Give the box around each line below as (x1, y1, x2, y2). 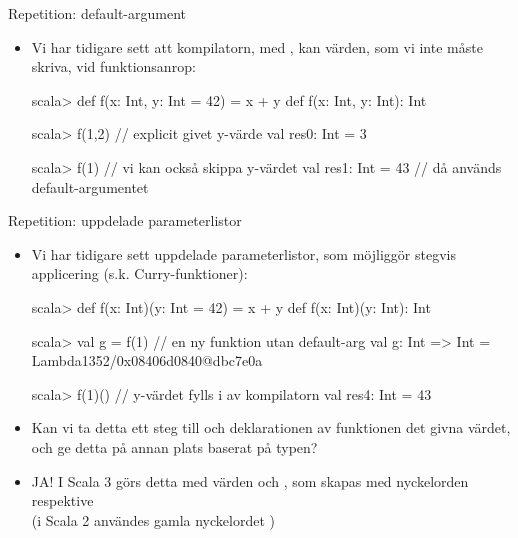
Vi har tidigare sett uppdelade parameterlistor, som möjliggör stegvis (31, 243, 456, 264)
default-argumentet (31, 176, 149, 197)
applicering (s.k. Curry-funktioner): (31, 263, 248, 284)
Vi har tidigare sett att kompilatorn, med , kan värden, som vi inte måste (31, 36, 483, 57)
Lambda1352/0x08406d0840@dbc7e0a (31, 350, 263, 371)
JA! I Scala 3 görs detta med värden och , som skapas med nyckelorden (31, 470, 469, 491)
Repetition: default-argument (8, 3, 186, 23)
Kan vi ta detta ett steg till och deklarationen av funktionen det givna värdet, (31, 417, 511, 438)
